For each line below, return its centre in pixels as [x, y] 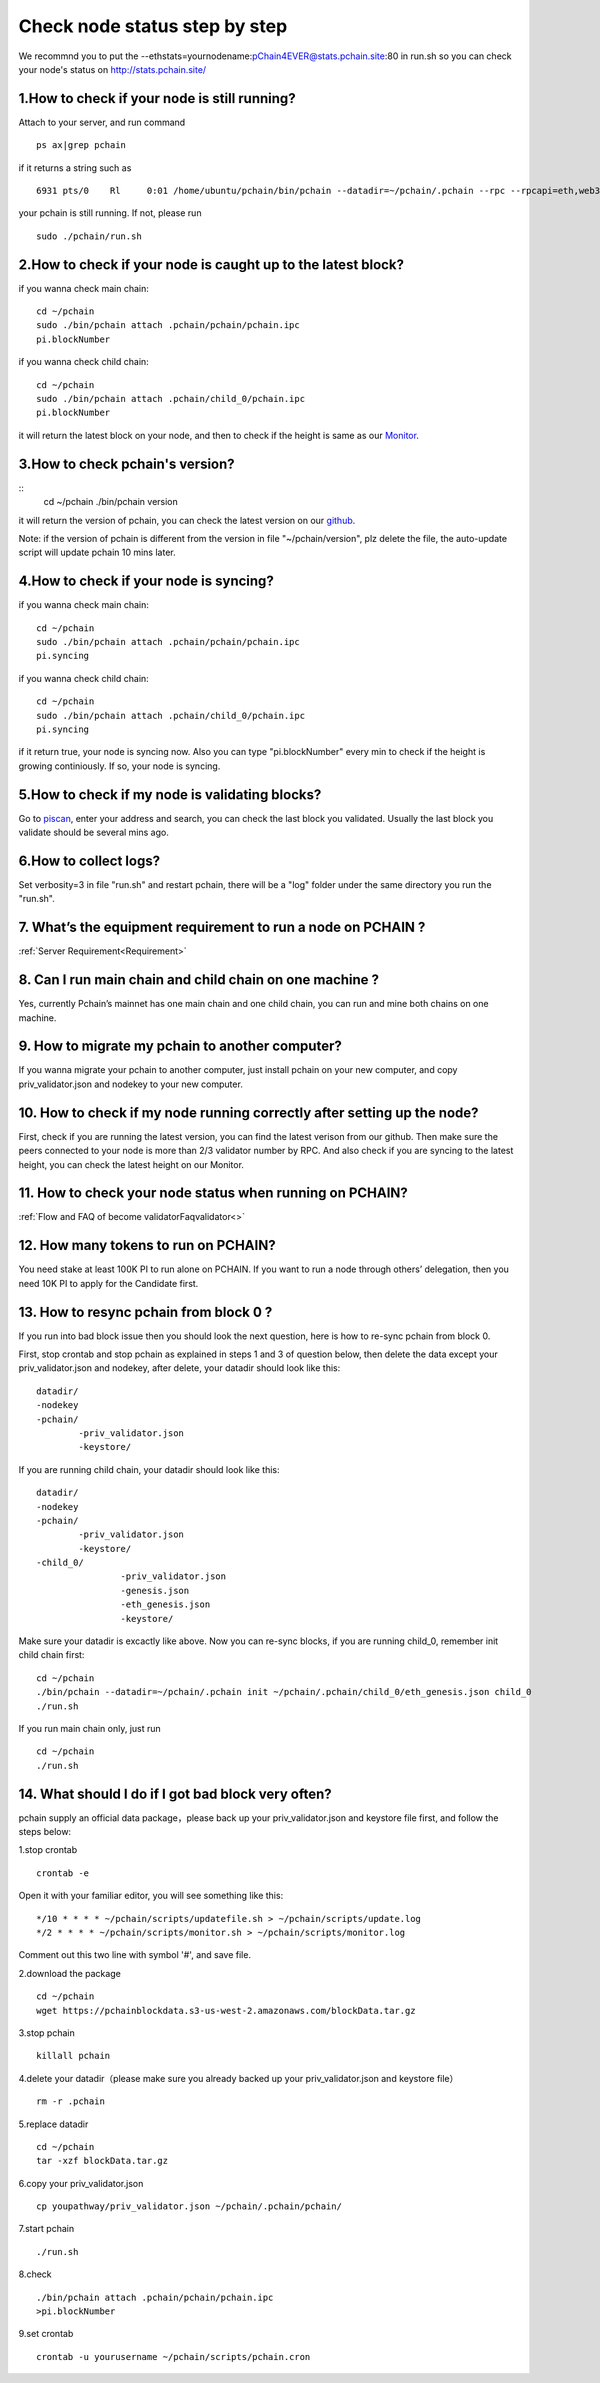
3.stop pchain [46, 2032]
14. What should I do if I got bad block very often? [175, 1793]
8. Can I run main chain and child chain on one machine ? [199, 980]
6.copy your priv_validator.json [81, 2183]
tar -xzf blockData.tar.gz [102, 2161]
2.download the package [70, 1973]
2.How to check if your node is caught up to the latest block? [211, 264]
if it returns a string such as [75, 167]
